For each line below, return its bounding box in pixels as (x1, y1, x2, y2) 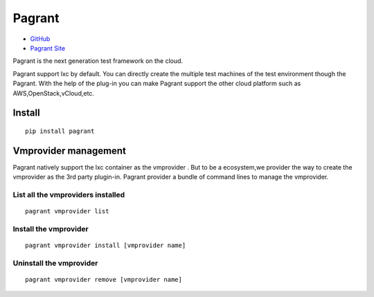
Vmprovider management (12, 145, 126, 156)
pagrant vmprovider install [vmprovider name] (25, 242, 186, 249)
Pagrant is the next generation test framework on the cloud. (12, 57, 184, 65)
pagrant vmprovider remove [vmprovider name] (25, 276, 183, 284)
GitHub (30, 35, 51, 43)
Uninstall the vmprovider (12, 258, 98, 268)
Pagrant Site (30, 44, 66, 52)
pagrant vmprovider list (25, 208, 109, 215)
